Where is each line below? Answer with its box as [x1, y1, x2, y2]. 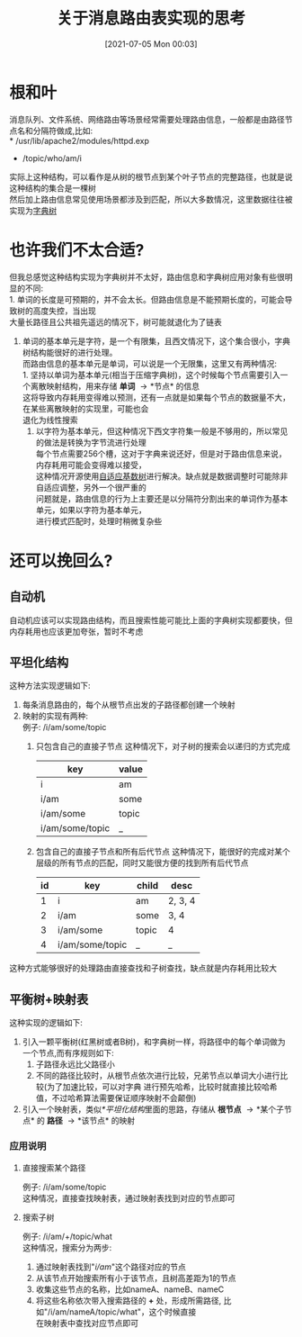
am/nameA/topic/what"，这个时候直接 [55, 1306, 197, 1317]
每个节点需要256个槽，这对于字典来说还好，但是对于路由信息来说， [35, 447, 288, 459]
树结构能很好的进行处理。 [22, 347, 118, 357]
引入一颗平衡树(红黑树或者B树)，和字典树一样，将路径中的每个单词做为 [22, 1036, 286, 1047]
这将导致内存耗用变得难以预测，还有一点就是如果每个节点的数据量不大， [22, 392, 290, 402]
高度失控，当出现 [32, 305, 96, 316]
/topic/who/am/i [22, 152, 83, 163]
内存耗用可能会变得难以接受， [35, 459, 147, 470]
